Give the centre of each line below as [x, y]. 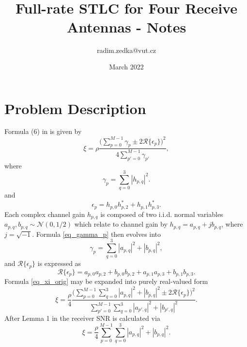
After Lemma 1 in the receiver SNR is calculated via [82, 318]
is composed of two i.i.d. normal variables [162, 214]
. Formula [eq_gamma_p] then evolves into [97, 234]
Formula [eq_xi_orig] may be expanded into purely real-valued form [106, 281]
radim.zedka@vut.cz [126, 50]
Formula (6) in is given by [43, 131]
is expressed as [59, 263]
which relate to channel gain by [121, 224]
